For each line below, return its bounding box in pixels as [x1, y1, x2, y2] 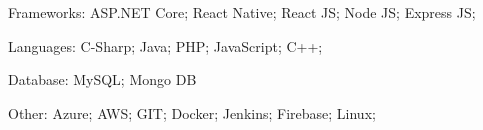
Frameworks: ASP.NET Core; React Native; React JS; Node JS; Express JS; [8, 2, 476, 22]
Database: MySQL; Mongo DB [8, 69, 197, 90]
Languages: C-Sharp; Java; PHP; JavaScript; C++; [8, 35, 323, 56]
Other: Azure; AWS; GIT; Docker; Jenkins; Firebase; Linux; [8, 102, 376, 123]
